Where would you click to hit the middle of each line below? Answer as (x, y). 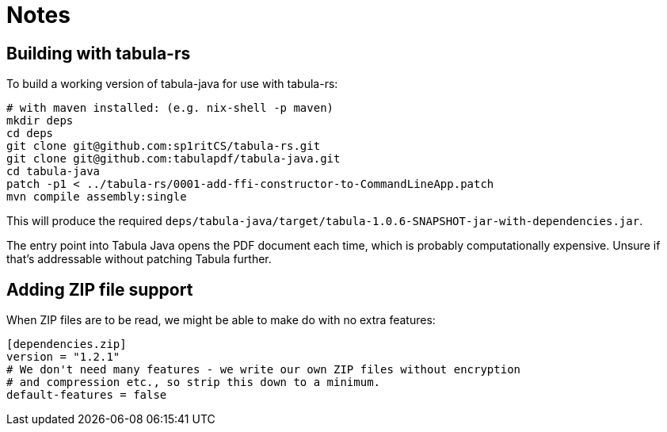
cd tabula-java (53, 172)
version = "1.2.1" (63, 357)
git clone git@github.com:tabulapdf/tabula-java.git (173, 159)
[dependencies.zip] (67, 344)
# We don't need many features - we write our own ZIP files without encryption (264, 370)
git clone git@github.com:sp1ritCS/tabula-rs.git (164, 146)
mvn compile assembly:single (97, 197)
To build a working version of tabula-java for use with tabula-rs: (172, 84)
